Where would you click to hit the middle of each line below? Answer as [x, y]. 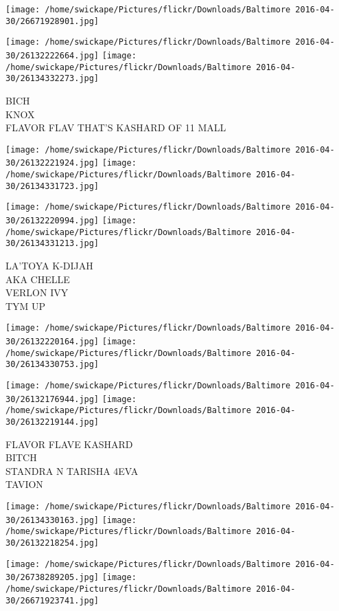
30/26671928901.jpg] [52, 21]
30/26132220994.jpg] [52, 221]
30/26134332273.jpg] [52, 79]
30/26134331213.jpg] [52, 244]
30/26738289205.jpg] [52, 578]
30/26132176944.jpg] [52, 399]
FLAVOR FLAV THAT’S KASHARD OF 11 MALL [116, 127]
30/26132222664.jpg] [52, 55]
